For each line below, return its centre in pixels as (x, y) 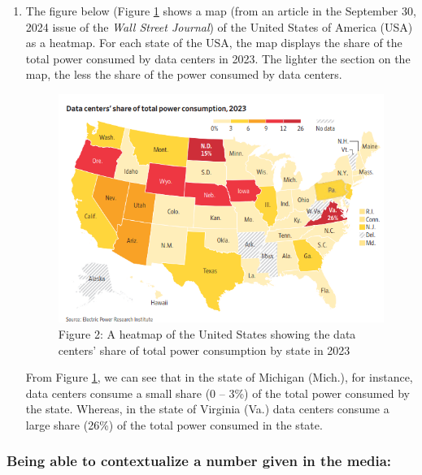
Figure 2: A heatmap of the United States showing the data (207, 333)
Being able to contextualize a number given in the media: (199, 461)
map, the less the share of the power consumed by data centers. (184, 74)
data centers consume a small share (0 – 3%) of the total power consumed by (218, 393)
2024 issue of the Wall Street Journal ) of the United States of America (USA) (219, 26)
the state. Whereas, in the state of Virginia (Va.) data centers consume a (207, 409)
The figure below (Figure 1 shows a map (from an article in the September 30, (221, 11)
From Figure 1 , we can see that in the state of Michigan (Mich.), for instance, (219, 377)
